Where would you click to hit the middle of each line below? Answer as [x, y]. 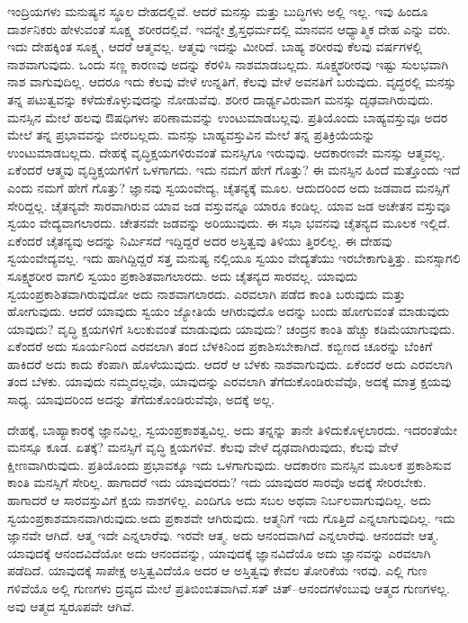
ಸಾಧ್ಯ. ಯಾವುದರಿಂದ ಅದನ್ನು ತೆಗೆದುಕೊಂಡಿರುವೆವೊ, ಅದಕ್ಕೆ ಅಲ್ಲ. [141, 399]
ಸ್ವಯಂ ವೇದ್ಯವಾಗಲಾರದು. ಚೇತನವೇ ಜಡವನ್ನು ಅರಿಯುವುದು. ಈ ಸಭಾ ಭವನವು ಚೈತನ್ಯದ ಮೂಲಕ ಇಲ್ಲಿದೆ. [229, 223]
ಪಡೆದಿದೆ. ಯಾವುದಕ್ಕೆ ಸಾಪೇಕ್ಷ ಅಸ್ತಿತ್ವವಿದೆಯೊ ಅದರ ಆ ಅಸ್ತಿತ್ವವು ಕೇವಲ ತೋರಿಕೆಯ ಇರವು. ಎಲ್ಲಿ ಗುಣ [217, 570]
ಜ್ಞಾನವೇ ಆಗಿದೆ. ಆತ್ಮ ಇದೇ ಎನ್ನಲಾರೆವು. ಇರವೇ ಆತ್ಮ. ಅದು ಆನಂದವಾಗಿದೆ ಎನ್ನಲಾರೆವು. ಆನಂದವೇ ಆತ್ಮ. [223, 535]
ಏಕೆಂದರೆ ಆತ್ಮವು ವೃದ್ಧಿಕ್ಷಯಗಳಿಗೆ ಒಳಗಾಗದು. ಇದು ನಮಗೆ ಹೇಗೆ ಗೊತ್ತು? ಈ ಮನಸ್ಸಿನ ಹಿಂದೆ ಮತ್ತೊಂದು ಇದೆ [234, 170]
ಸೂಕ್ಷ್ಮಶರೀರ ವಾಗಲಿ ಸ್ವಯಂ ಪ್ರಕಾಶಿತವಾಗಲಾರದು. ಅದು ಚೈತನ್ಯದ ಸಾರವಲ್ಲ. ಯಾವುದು [183, 275]
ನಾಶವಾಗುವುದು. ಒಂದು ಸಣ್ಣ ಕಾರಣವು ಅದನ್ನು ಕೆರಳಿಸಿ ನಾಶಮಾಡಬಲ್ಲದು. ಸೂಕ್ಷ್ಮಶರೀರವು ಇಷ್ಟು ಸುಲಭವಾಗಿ [228, 63]
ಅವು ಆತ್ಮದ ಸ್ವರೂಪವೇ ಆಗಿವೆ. [71, 605]
